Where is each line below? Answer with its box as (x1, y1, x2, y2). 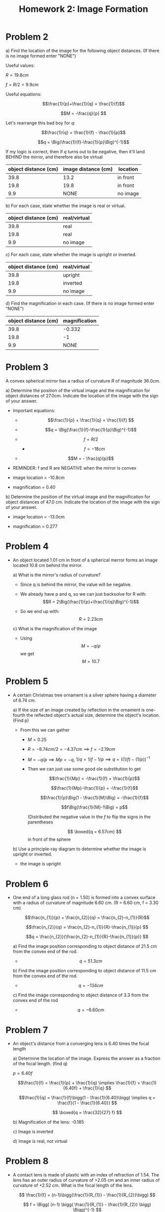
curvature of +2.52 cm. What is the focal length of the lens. (12, 1182, 133, 1188)
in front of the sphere (27, 836, 71, 842)
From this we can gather (20, 727, 70, 733)
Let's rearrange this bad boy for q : (5, 120, 76, 126)
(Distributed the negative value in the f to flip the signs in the (27, 814, 151, 820)
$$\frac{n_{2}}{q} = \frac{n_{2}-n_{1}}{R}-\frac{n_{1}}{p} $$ (26, 924, 149, 930)
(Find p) (12, 717, 29, 723)
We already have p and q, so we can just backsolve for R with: (20, 591, 147, 597)
